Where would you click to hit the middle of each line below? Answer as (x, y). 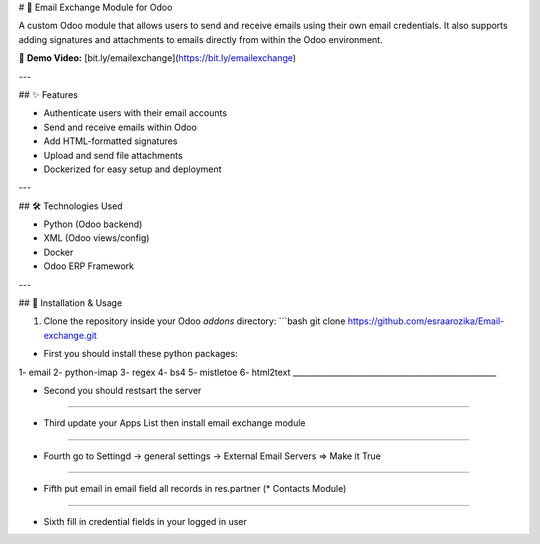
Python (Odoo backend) (93, 224)
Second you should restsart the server (122, 390)
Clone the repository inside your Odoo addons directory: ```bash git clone (194, 321)
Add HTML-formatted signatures (110, 141)
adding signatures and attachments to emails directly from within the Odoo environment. (201, 39)
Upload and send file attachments (113, 155)
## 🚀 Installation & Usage (70, 303)
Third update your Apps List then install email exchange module (174, 423)
